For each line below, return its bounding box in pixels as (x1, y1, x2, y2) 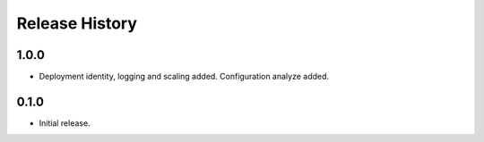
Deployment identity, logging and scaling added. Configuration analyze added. (39, 71, 330, 82)
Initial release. (39, 117, 91, 129)
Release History (16, 13, 138, 33)
